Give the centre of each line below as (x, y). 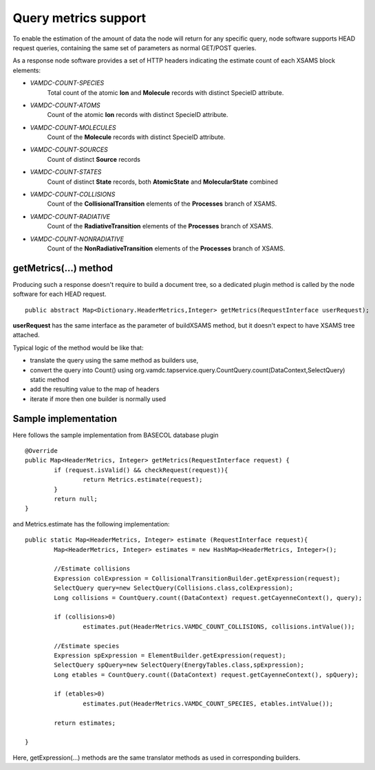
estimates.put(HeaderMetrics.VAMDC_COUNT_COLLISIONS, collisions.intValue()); (219, 627)
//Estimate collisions (92, 569)
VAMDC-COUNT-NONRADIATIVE (77, 239)
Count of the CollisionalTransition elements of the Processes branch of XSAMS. (162, 204)
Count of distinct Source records (94, 159)
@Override (41, 451)
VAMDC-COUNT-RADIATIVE (70, 216)
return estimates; (85, 723)
